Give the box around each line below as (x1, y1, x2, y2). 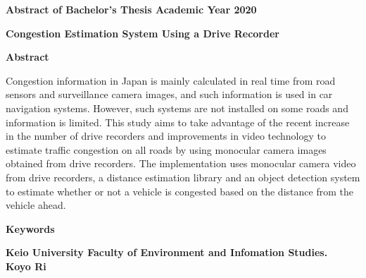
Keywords (6, 221, 55, 236)
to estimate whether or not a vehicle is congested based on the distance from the (6, 183, 353, 198)
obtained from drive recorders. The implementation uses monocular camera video (6, 156, 356, 171)
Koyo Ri (6, 258, 46, 273)
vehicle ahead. (6, 198, 66, 212)
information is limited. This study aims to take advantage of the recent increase (6, 114, 350, 129)
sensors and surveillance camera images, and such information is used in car (6, 87, 333, 102)
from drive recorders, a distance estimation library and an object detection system (6, 169, 360, 184)
